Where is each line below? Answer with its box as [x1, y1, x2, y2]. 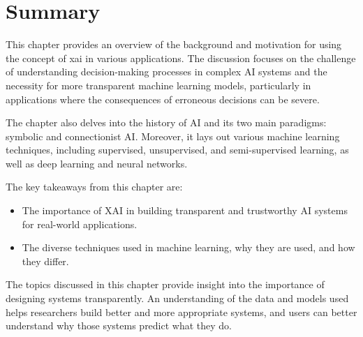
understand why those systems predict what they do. [6, 318, 232, 333]
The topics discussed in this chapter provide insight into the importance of [6, 277, 325, 292]
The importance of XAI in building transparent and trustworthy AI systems [22, 203, 348, 218]
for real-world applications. [22, 216, 138, 231]
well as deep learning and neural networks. [6, 156, 188, 170]
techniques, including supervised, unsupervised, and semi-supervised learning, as [6, 142, 349, 157]
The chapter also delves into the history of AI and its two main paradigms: [6, 115, 327, 130]
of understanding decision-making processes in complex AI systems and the [6, 64, 327, 79]
